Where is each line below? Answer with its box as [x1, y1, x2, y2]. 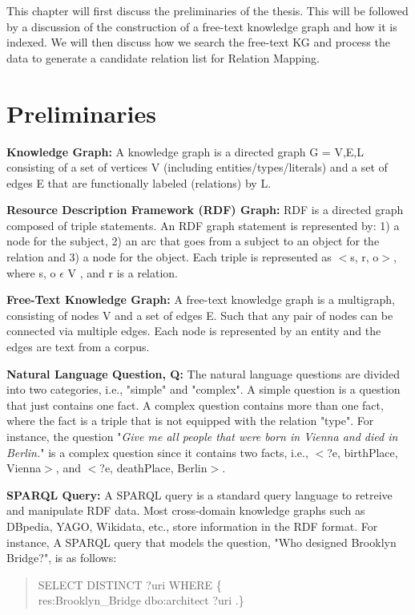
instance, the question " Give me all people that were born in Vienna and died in [6, 428, 398, 444]
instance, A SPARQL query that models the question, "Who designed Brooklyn [6, 533, 397, 550]
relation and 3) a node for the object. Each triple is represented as [6, 249, 332, 265]
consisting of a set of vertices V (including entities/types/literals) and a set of [6, 159, 388, 176]
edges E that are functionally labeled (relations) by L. [6, 174, 272, 191]
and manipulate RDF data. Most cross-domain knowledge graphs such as [6, 502, 365, 519]
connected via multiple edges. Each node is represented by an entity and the [6, 322, 381, 339]
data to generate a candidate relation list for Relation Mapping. [6, 49, 320, 66]
